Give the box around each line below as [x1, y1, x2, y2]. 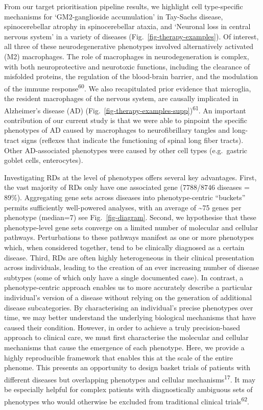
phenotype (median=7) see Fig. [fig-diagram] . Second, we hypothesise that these [4, 212, 256, 223]
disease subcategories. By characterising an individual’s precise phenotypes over [4, 302, 253, 312]
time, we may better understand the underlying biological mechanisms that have [4, 312, 256, 323]
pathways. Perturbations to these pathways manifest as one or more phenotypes [4, 232, 254, 243]
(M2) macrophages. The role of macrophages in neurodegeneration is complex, [4, 51, 249, 61]
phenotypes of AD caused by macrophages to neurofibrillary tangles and [4, 125, 230, 135]
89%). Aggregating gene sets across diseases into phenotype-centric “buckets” [4, 192, 246, 202]
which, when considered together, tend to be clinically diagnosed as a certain [4, 242, 245, 252]
